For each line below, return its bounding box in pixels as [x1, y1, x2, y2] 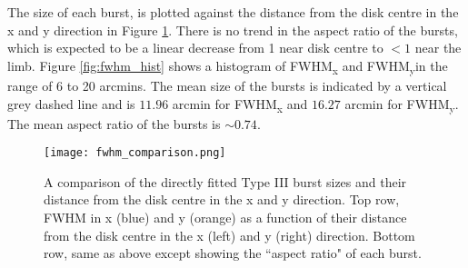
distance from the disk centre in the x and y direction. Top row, [44, 190, 400, 209]
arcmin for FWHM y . [344, 94, 459, 115]
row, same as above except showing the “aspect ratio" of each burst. [44, 243, 422, 263]
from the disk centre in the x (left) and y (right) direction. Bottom [44, 225, 415, 244]
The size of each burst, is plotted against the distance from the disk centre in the [7, 3, 459, 21]
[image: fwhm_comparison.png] [44, 146, 226, 160]
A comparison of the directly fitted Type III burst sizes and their [44, 172, 407, 191]
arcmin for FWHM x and [172, 94, 308, 115]
